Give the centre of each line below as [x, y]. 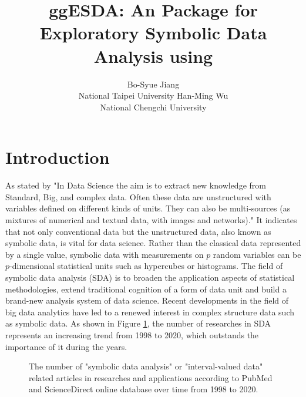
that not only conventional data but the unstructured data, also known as [138, 231]
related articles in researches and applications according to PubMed [151, 377]
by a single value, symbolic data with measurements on [105, 254]
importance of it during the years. [66, 346]
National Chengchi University [153, 107]
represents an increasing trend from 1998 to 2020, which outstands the [132, 334]
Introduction [58, 157]
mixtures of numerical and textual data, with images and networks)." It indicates [151, 220]
